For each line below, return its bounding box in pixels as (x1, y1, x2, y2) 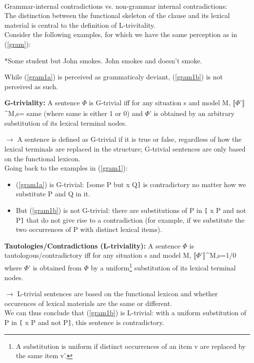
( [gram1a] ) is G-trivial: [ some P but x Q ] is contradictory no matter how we (16, 179, 246, 189)
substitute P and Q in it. (16, 189, 90, 199)
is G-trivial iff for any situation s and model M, (89, 97, 231, 108)
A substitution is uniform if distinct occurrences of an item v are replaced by (16, 341, 246, 351)
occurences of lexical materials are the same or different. (4, 298, 172, 308)
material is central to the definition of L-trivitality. (4, 19, 156, 30)
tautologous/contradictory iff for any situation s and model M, (4, 250, 192, 260)
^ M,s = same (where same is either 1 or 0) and (4, 108, 143, 118)
